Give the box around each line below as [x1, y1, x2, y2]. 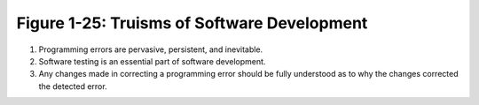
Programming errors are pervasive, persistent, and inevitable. [38, 44, 263, 55]
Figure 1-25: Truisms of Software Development [16, 13, 368, 33]
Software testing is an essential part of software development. [38, 56, 266, 66]
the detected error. [38, 80, 107, 92]
